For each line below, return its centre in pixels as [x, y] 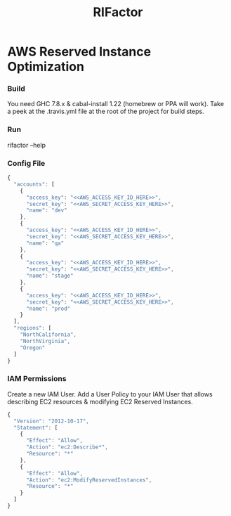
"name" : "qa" [45, 243]
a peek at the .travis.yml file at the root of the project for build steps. [106, 111]
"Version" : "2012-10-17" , [52, 421]
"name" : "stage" [49, 276]
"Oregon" [33, 348]
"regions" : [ [33, 328]
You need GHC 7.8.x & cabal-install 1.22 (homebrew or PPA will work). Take [116, 104]
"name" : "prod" [48, 309]
